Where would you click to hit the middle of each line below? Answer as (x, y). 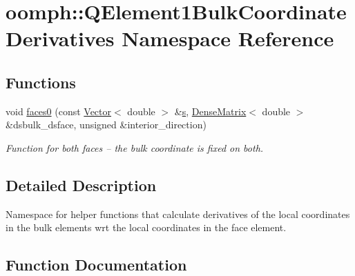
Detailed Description (81, 185)
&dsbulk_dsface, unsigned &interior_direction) (106, 125)
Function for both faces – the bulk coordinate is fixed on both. (135, 147)
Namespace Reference (228, 38)
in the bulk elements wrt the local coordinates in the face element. (146, 227)
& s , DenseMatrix (210, 111)
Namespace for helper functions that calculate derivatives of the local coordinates (178, 214)
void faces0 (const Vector (59, 111)
